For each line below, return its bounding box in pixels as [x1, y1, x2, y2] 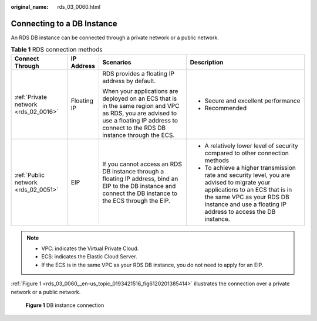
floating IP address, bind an [102, 175, 178, 183]
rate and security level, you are [204, 170, 291, 179]
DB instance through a [102, 167, 164, 175]
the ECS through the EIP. [102, 196, 170, 204]
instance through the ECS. [102, 131, 175, 139]
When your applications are [102, 87, 178, 95]
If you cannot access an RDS [102, 160, 182, 168]
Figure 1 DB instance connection [25, 302, 104, 309]
